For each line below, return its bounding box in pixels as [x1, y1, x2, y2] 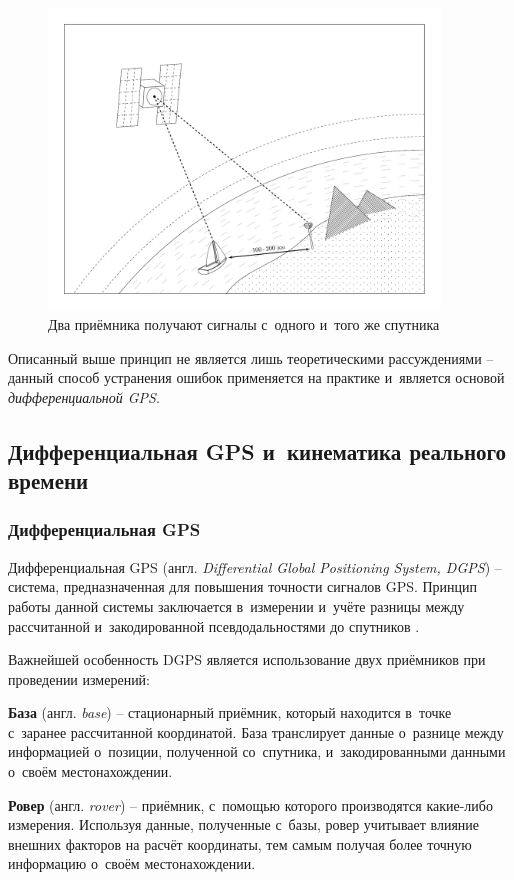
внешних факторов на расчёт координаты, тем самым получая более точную [8, 833, 472, 854]
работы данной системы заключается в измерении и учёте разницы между [8, 595, 465, 616]
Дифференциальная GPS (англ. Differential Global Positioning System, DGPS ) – [8, 556, 502, 577]
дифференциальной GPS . [8, 386, 160, 407]
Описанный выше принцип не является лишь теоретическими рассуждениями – [8, 347, 494, 368]
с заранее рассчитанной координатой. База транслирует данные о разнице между [8, 721, 504, 742]
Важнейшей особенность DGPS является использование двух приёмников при [8, 649, 486, 670]
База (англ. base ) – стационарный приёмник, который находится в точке [8, 702, 452, 723]
